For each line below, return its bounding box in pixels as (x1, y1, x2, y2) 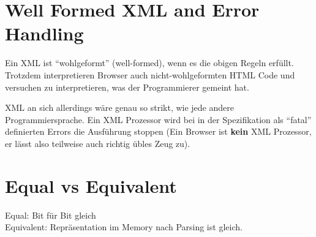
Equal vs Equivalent (5, 173, 177, 198)
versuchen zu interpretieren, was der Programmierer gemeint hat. (5, 80, 249, 93)
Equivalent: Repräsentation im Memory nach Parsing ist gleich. (5, 220, 243, 233)
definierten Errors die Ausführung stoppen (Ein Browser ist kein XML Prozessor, (5, 125, 312, 138)
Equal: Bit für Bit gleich (5, 208, 96, 221)
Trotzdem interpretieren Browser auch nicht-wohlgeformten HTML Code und (5, 68, 295, 81)
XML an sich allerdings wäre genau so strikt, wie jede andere (5, 101, 234, 114)
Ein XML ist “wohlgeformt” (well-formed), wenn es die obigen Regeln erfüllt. (5, 56, 294, 69)
